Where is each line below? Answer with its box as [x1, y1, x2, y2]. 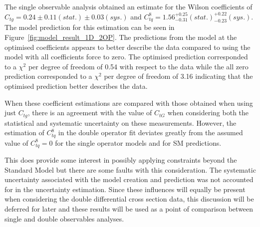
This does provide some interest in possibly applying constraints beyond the [4, 155, 237, 165]
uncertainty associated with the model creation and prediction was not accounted [4, 174, 254, 185]
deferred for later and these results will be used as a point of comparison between [4, 204, 254, 214]
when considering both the [167, 107, 249, 118]
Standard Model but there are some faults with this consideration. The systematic [4, 164, 256, 175]
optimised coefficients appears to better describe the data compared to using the [4, 41, 251, 52]
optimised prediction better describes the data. [4, 80, 148, 91]
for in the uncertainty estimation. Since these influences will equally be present [4, 184, 246, 194]
